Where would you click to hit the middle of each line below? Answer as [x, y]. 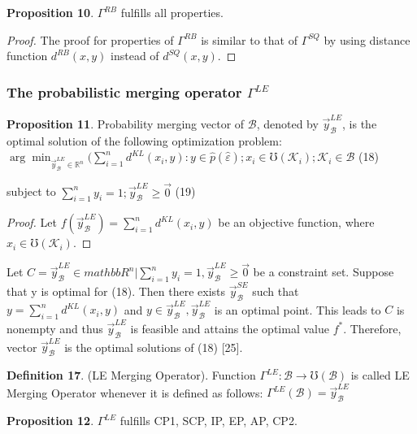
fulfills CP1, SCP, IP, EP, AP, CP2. [208, 421]
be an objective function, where [296, 222]
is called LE [380, 375]
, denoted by [287, 123]
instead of [135, 56]
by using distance [367, 39]
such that [276, 291]
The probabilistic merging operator [124, 91]
